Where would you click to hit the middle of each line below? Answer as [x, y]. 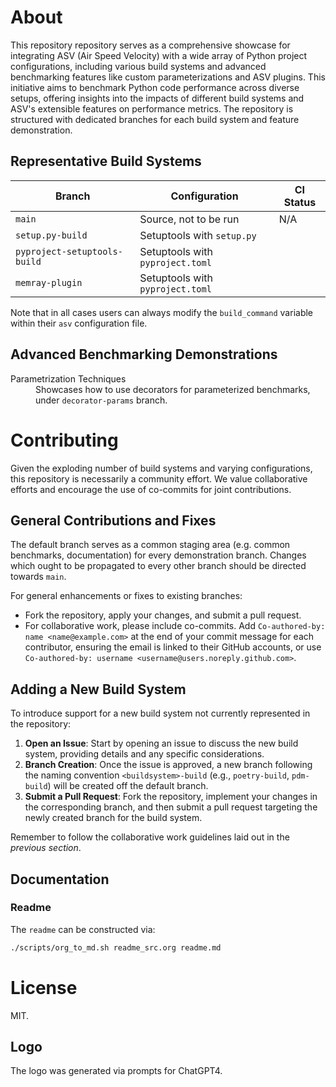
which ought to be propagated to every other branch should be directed [158, 566]
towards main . [38, 577]
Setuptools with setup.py [198, 235]
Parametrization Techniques [68, 378]
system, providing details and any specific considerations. [144, 754]
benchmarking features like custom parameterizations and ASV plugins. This [168, 77]
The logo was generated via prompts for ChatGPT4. [116, 1071]
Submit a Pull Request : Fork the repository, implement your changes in [171, 797]
